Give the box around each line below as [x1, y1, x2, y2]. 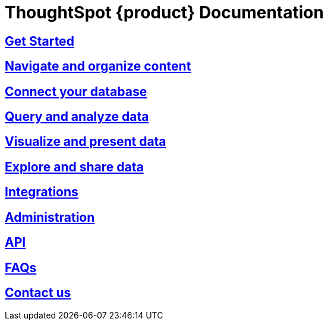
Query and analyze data [5, 109, 149, 125]
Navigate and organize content [5, 59, 191, 74]
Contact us [5, 285, 71, 300]
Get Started [5, 33, 74, 49]
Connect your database [5, 84, 147, 99]
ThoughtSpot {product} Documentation [5, 2, 324, 23]
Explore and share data [5, 159, 144, 174]
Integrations [5, 184, 78, 200]
